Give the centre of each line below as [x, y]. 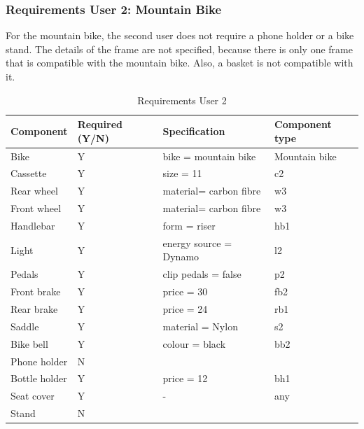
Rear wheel [34, 191]
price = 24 [185, 308]
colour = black [194, 343]
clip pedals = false [202, 274]
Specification [194, 131]
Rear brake [34, 308]
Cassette [29, 173]
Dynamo [181, 256]
